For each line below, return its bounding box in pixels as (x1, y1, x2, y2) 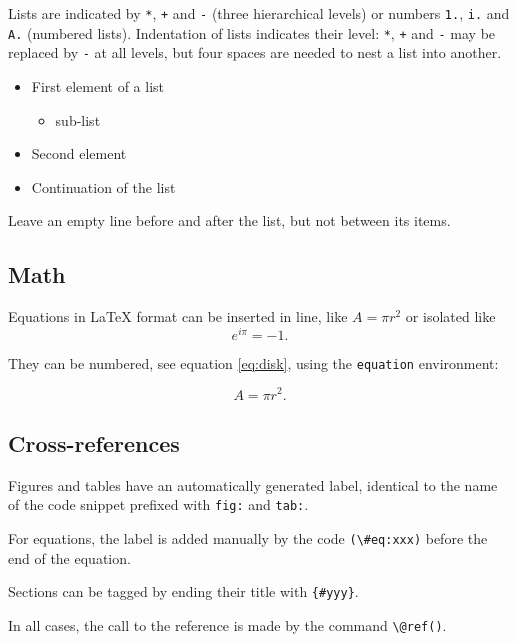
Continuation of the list (31, 176, 176, 197)
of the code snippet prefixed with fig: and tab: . (8, 494, 309, 515)
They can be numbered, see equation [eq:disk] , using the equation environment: (8, 352, 499, 373)
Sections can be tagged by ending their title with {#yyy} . (8, 581, 359, 602)
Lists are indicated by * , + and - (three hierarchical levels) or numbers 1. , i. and (8, 3, 510, 23)
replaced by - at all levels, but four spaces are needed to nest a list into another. (8, 42, 502, 63)
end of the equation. (8, 547, 131, 568)
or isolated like (405, 306, 496, 327)
